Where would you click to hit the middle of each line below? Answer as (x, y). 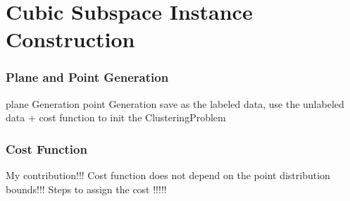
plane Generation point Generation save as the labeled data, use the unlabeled (175, 103)
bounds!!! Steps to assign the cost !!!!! (86, 189)
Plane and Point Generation (87, 77)
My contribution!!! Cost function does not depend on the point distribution (168, 175)
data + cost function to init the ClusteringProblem (116, 117)
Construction (70, 39)
